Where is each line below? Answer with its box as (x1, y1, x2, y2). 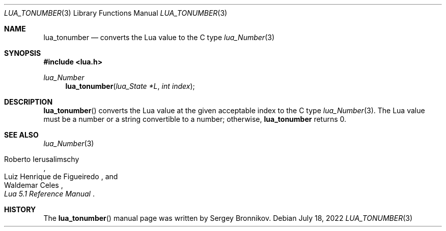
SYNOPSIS (4, 49, 41, 57)
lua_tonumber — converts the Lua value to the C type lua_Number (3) (43, 33, 274, 42)
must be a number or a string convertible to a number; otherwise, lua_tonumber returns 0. (43, 115, 347, 123)
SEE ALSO (4, 130, 39, 139)
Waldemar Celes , (4, 181, 63, 189)
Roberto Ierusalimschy (4, 155, 79, 163)
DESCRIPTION (4, 97, 53, 106)
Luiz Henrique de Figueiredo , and (4, 172, 118, 181)
